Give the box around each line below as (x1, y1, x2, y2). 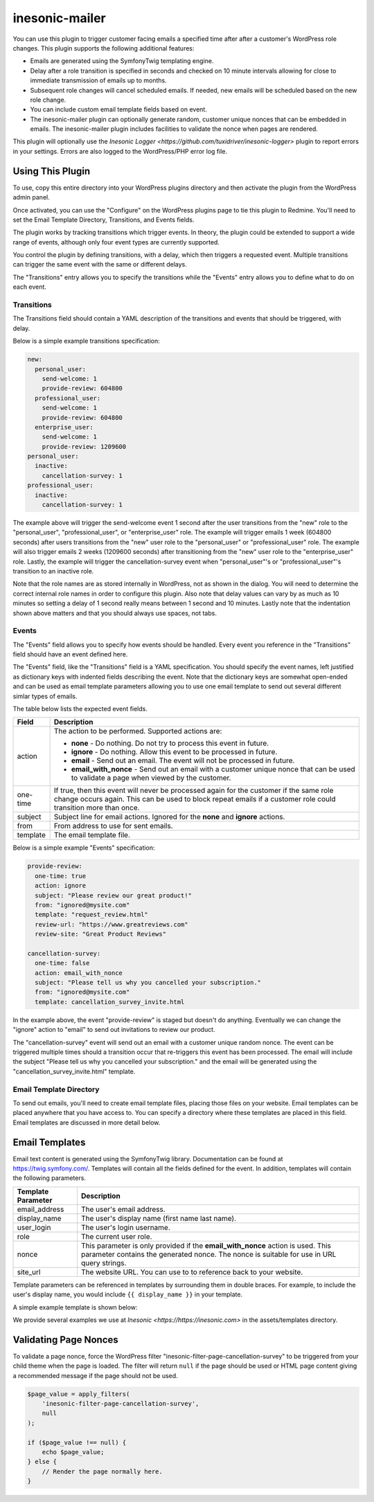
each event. (12, 283, 46, 291)
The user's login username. (80, 1222, 171, 1232)
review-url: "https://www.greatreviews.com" (35, 920, 188, 928)
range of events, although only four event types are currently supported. (12, 238, 220, 246)
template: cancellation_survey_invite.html (35, 998, 185, 1005)
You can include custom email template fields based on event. (30, 105, 207, 114)
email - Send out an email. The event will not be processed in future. (71, 756, 295, 765)
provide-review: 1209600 (42, 442, 127, 450)
